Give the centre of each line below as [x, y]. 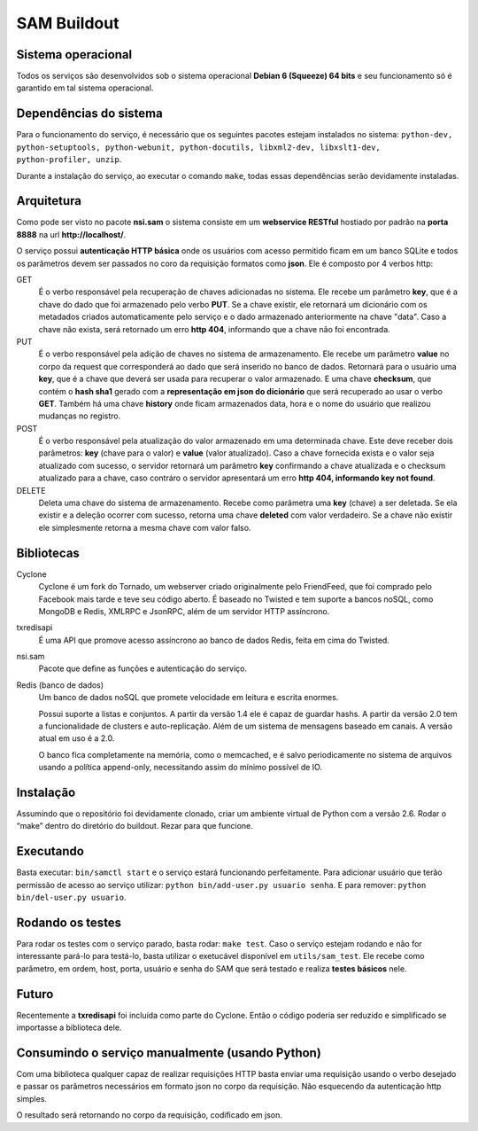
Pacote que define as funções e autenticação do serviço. [143, 668]
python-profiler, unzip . [69, 160]
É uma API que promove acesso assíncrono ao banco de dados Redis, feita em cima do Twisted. [214, 640]
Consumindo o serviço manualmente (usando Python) [169, 1053]
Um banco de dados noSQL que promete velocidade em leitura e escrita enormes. [189, 698]
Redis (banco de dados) [60, 685]
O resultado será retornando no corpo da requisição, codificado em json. [149, 1115]
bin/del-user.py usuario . [71, 897]
